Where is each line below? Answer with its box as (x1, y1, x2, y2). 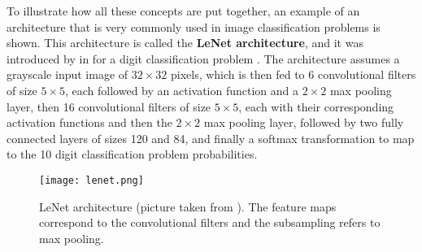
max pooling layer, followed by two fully (203, 114, 404, 131)
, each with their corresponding (238, 98, 394, 115)
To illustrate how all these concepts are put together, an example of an (7, 2, 360, 19)
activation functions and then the (7, 114, 172, 131)
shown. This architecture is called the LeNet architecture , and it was (7, 34, 363, 51)
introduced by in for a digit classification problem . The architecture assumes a (7, 50, 400, 67)
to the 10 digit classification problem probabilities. (7, 146, 258, 163)
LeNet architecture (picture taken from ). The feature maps (39, 198, 337, 215)
